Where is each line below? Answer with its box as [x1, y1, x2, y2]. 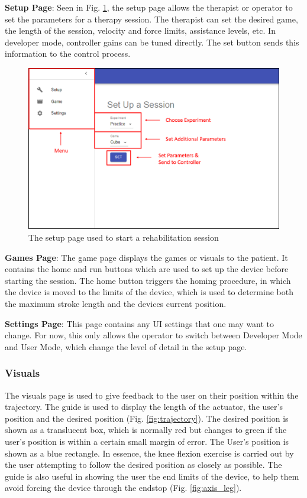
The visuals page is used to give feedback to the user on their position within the [5, 389, 299, 401]
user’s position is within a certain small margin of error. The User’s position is [5, 435, 289, 447]
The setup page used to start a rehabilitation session [28, 231, 219, 244]
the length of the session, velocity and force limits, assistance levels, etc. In [5, 24, 276, 37]
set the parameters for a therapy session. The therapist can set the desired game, [5, 12, 298, 25]
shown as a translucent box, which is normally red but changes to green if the [5, 423, 287, 436]
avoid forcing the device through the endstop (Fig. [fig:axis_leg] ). [5, 481, 242, 494]
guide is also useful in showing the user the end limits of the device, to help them [5, 470, 299, 482]
